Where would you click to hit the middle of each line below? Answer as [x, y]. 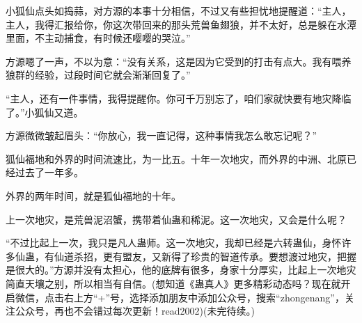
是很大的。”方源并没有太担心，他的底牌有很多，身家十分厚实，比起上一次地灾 [181, 270]
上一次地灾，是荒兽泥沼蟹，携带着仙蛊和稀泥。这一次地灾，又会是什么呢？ [176, 219]
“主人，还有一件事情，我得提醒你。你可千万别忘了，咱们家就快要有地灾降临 [179, 98]
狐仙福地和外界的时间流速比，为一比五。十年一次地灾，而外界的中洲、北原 [176, 158]
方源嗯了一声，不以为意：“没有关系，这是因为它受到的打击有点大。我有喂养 [179, 61]
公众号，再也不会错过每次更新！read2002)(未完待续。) [135, 311]
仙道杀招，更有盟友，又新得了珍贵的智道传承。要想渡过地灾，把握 [205, 256]
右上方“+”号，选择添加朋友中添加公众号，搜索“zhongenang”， [204, 297]
